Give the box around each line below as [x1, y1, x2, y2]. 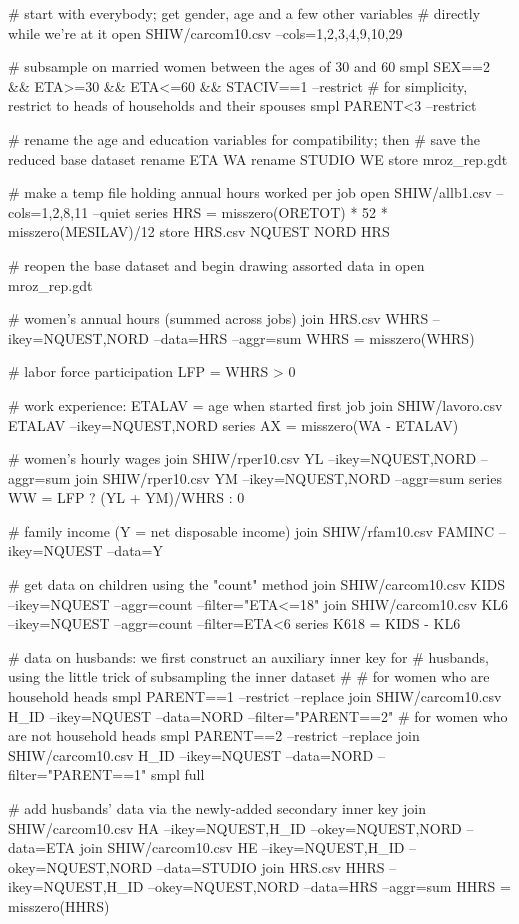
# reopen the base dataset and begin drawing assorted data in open [8, 254, 425, 275]
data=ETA [8, 837, 76, 858]
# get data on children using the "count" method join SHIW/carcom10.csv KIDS [8, 574, 506, 595]
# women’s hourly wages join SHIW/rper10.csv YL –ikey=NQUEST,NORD [8, 448, 477, 469]
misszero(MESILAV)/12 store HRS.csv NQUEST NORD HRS [8, 221, 390, 242]
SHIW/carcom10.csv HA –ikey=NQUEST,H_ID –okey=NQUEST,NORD [8, 817, 462, 838]
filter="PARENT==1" [8, 764, 147, 785]
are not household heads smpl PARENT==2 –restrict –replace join [8, 725, 420, 746]
